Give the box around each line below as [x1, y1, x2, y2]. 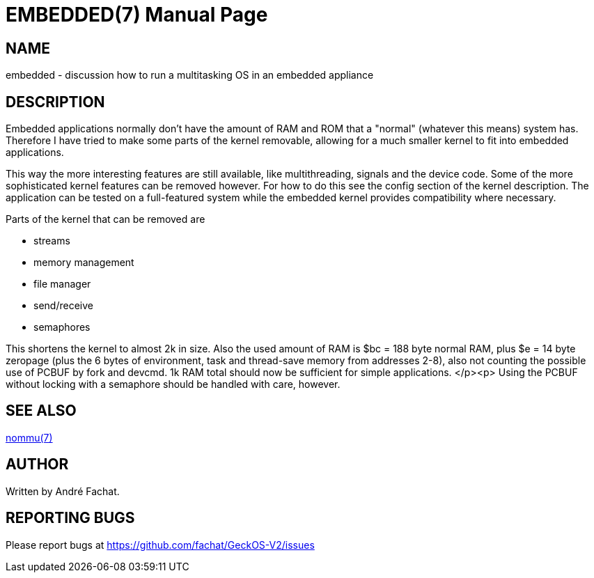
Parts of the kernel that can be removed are [6, 213, 205, 226]
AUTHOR [6, 455, 69, 474]
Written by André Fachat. [6, 485, 120, 497]
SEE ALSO [6, 402, 77, 420]
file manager [33, 278, 91, 290]
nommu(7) [6, 431, 53, 444]
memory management [33, 256, 134, 269]
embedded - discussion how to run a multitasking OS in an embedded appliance [6, 69, 374, 81]
